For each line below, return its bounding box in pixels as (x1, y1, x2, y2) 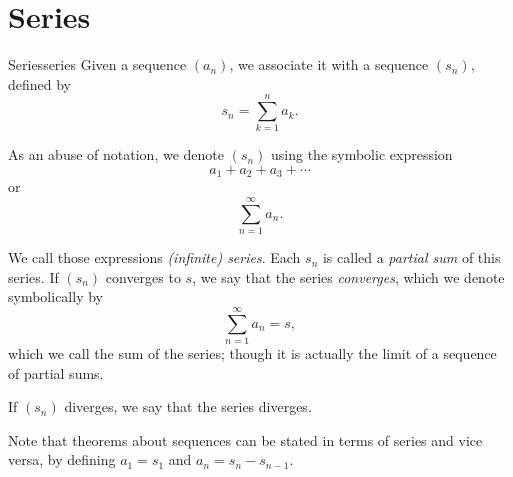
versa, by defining (8, 449, 116, 470)
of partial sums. (8, 362, 104, 383)
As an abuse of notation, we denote (8, 144, 224, 165)
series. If (8, 266, 59, 287)
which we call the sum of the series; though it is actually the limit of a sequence (8, 343, 497, 364)
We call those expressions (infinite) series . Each (8, 247, 301, 268)
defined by (8, 73, 72, 94)
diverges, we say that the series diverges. (64, 396, 312, 417)
